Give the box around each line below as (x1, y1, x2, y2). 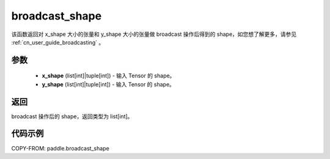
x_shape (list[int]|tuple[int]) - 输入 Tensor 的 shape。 (42, 72, 175, 79)
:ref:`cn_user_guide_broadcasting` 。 (11, 38, 105, 46)
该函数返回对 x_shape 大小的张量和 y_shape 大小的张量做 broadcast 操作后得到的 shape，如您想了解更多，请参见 (11, 30, 297, 38)
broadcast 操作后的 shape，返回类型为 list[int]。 (11, 113, 133, 120)
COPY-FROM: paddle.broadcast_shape (11, 144, 109, 152)
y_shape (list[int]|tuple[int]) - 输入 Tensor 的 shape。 (42, 80, 175, 88)
